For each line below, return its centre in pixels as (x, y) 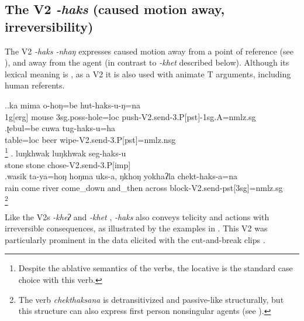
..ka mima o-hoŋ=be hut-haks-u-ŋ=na (73, 105)
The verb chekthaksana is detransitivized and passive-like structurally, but (151, 299)
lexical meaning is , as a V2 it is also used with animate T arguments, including (148, 74)
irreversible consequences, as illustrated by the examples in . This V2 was (136, 228)
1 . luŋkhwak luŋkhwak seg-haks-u (65, 152)
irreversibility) (49, 26)
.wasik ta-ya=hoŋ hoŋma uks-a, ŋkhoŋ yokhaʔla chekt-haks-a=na (121, 176)
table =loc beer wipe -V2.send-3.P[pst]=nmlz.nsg (90, 139)
